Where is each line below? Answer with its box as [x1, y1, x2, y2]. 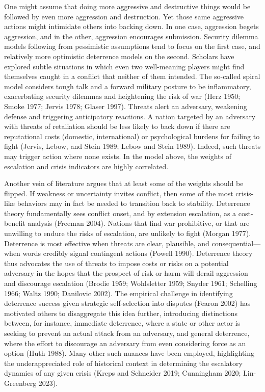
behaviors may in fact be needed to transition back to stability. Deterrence [17, 198, 250, 208]
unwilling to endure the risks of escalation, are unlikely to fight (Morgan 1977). [4, 228, 251, 239]
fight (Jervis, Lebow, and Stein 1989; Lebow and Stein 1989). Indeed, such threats [4, 141, 261, 151]
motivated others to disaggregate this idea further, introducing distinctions [4, 307, 237, 318]
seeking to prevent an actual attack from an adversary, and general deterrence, [4, 328, 250, 338]
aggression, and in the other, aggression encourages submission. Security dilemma [4, 31, 258, 41]
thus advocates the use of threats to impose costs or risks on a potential [4, 257, 229, 268]
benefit [4, 218, 25, 228]
